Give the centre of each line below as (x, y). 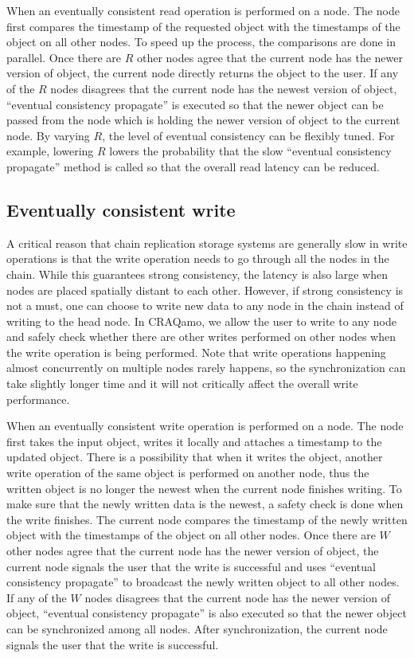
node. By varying (48, 135)
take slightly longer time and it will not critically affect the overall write (182, 384)
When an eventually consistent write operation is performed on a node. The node (205, 426)
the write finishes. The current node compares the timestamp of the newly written (207, 519)
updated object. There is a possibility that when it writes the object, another (195, 457)
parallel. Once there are (64, 57)
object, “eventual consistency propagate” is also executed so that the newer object (207, 613)
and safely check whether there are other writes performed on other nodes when (201, 337)
